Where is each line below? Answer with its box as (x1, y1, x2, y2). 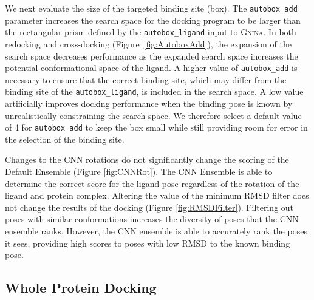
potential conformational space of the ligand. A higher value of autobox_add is (5, 61, 298, 74)
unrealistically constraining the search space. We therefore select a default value (5, 109, 302, 121)
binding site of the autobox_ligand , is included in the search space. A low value (5, 85, 304, 98)
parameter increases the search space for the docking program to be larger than (5, 13, 301, 26)
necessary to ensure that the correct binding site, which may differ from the (5, 73, 287, 86)
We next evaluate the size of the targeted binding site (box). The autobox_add (5, 2, 298, 14)
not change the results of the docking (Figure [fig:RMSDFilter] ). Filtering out (5, 200, 294, 213)
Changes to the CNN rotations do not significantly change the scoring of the (5, 153, 289, 166)
